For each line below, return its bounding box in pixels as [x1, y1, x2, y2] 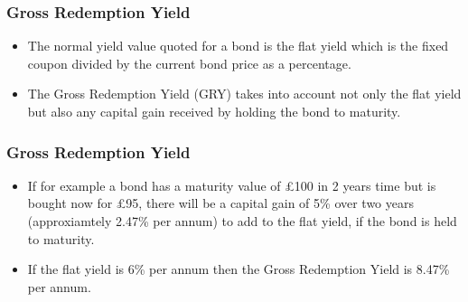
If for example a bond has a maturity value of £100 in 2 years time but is [27, 175, 436, 194]
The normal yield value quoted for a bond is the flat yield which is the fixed [27, 36, 449, 55]
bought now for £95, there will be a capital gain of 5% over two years [27, 193, 415, 212]
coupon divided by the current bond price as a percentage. [27, 53, 351, 72]
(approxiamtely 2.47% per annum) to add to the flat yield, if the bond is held [27, 212, 457, 230]
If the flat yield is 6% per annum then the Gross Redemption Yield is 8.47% [27, 260, 450, 278]
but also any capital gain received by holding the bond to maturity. [27, 102, 401, 120]
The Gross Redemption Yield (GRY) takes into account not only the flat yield [27, 84, 462, 103]
